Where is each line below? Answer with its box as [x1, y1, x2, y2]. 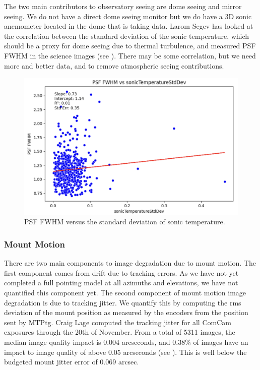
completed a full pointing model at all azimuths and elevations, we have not [4, 277, 238, 288]
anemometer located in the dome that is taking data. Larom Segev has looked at [4, 21, 253, 31]
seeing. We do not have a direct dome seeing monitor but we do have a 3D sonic [4, 11, 252, 21]
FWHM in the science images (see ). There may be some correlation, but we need [4, 50, 256, 60]
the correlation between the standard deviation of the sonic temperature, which [4, 30, 249, 41]
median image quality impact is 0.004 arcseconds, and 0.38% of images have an [4, 336, 248, 347]
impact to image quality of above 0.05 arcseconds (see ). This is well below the [4, 346, 247, 357]
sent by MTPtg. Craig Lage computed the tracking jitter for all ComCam [4, 317, 231, 327]
